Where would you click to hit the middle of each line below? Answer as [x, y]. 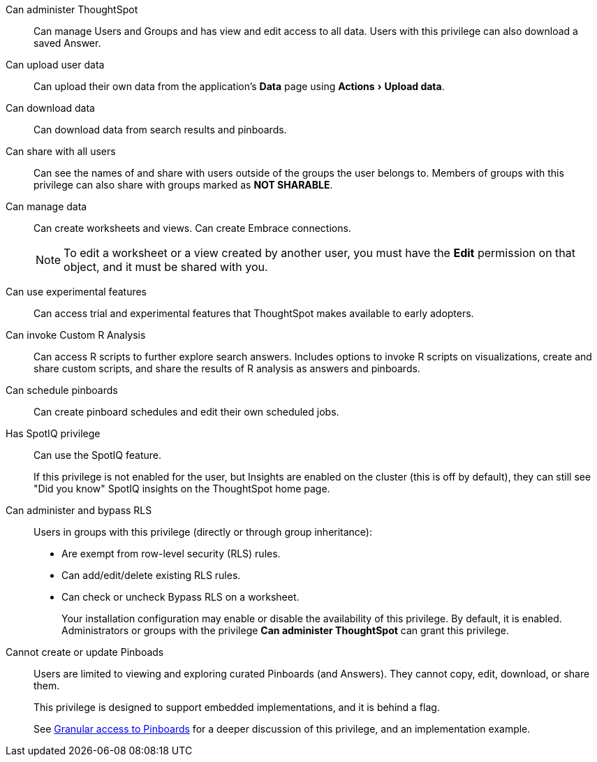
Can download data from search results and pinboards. [160, 130]
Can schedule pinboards [62, 390]
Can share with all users [61, 151]
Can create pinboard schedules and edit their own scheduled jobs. [186, 412]
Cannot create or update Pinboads [85, 652]
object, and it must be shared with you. [166, 267]
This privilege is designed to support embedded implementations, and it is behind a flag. [237, 707]
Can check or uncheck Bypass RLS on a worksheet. [180, 597]
